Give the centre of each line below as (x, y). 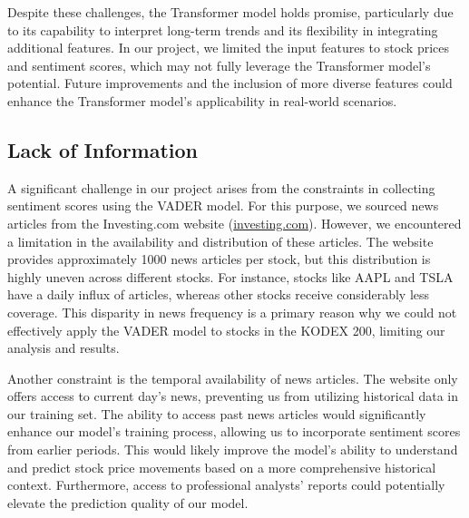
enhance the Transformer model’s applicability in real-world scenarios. (202, 100)
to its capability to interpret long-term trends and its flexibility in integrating (223, 29)
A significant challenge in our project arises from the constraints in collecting (221, 187)
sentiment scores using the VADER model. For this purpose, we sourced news (223, 205)
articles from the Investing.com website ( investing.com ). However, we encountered (234, 223)
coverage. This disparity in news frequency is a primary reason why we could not (232, 312)
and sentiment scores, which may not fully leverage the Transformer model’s (219, 65)
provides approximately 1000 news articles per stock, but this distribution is (219, 259)
